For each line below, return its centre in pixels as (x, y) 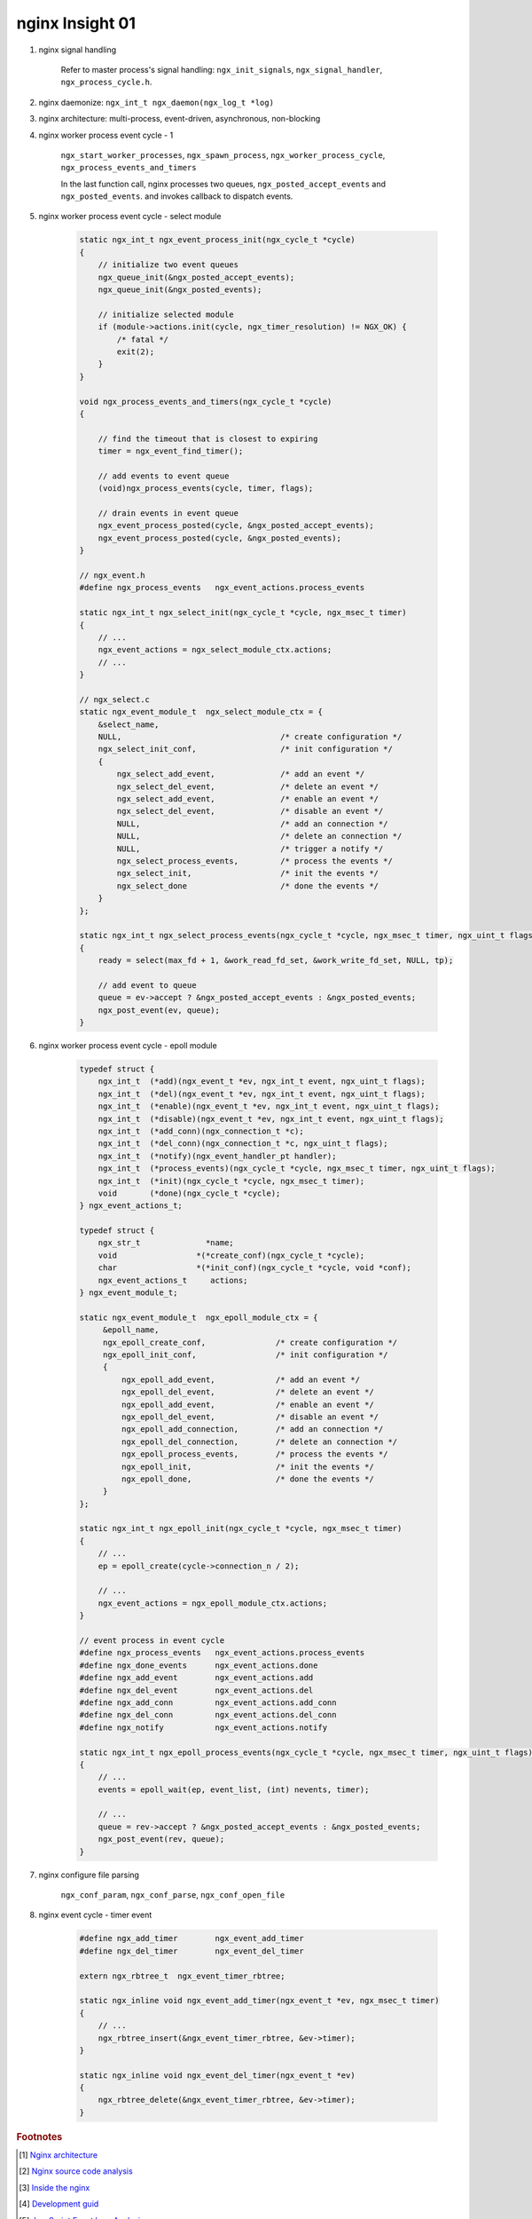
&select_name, (129, 724)
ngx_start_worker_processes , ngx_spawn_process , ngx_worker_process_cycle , (223, 154)
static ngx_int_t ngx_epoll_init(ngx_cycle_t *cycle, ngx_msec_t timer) (241, 1528)
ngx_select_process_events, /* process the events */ (255, 861)
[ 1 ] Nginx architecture (58, 2155)
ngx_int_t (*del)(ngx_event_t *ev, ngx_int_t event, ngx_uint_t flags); (262, 1094)
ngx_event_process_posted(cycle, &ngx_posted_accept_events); (236, 525)
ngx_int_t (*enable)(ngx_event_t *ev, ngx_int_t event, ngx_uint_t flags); (269, 1106)
